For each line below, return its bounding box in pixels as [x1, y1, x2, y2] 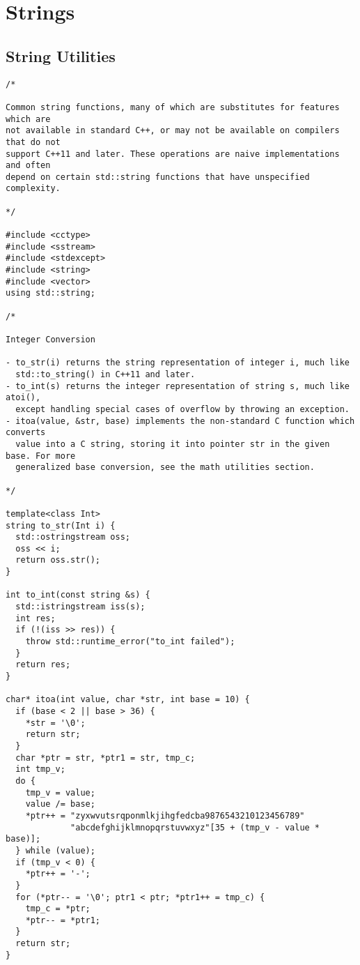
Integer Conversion [6, 335, 95, 345]
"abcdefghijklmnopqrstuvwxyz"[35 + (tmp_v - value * [70, 822, 320, 833]
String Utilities [6, 45, 116, 66]
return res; [15, 660, 71, 670]
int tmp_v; [15, 764, 65, 775]
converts [6, 427, 46, 438]
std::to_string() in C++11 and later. [15, 369, 196, 379]
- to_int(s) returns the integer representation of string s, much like [6, 381, 350, 391]
